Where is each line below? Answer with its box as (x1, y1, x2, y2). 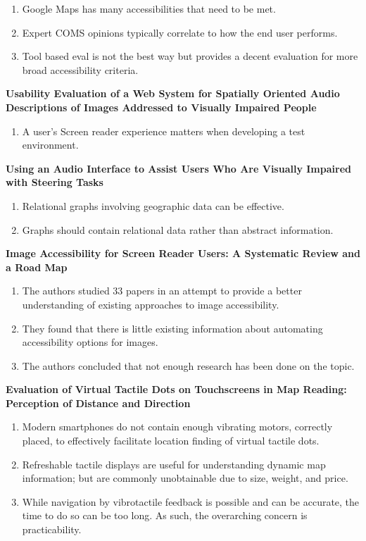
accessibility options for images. (22, 335, 158, 349)
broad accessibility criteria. (22, 62, 139, 77)
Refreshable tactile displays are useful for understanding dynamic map (22, 456, 326, 471)
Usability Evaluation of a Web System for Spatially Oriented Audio (6, 86, 340, 101)
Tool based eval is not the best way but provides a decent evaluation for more (22, 49, 358, 63)
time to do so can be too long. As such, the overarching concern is (22, 508, 308, 523)
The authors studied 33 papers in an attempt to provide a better (22, 283, 302, 298)
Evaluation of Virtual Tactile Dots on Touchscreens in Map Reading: (6, 382, 347, 397)
